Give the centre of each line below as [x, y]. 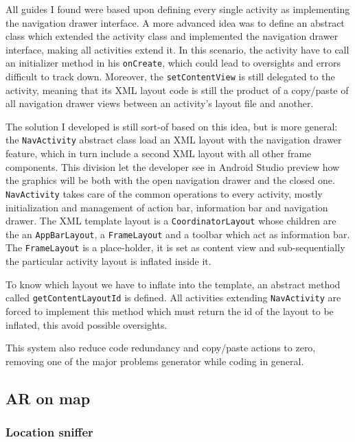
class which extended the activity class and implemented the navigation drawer [172, 36]
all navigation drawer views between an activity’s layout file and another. [160, 103]
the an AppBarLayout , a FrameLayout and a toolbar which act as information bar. [178, 234]
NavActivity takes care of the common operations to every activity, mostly [164, 193]
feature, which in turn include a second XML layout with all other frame [159, 153]
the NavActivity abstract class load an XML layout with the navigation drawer [174, 140]
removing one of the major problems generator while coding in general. [155, 361]
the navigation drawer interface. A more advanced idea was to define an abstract [175, 22]
